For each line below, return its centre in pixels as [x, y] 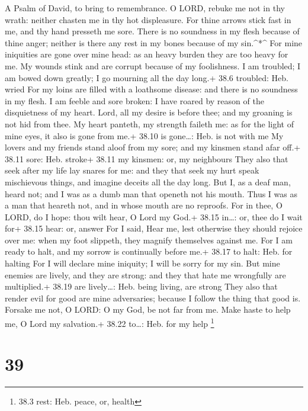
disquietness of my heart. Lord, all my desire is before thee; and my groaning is [149, 112]
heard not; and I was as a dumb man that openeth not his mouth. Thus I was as [151, 193]
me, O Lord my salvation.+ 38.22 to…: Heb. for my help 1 [110, 322]
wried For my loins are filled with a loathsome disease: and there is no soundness [151, 89]
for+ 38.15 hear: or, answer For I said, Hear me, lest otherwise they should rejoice [154, 228]
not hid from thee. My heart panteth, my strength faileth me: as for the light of [149, 123]
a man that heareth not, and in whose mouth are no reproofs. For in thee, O [144, 205]
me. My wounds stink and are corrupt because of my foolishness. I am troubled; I [153, 65]
